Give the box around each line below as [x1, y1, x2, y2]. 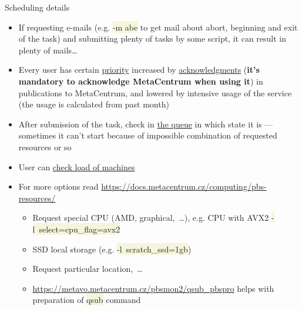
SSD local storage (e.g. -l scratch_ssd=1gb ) [32, 242, 192, 255]
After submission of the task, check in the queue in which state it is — [18, 117, 273, 130]
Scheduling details [5, 1, 70, 13]
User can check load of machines [18, 160, 135, 173]
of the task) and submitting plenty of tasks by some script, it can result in [18, 32, 287, 45]
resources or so [18, 140, 72, 153]
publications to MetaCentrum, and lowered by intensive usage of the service [18, 86, 292, 99]
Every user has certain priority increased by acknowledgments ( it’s [18, 63, 260, 76]
